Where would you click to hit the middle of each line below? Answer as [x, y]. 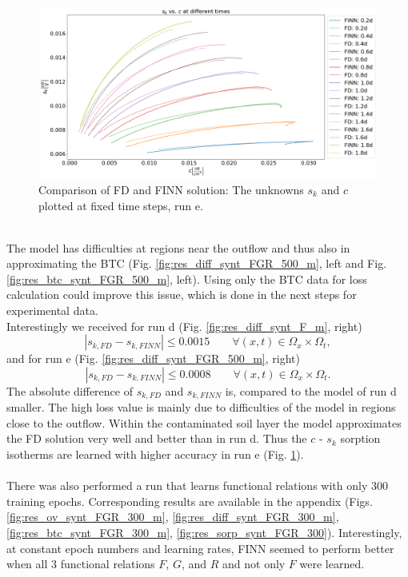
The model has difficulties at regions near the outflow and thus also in [178, 247]
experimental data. [52, 310]
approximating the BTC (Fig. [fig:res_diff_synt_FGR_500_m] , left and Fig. [197, 263]
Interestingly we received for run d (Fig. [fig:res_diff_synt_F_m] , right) [184, 326]
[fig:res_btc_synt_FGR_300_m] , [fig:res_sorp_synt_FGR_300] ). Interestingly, [204, 533]
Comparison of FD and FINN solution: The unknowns [171, 189]
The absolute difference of [70, 390]
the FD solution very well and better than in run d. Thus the [157, 438]
